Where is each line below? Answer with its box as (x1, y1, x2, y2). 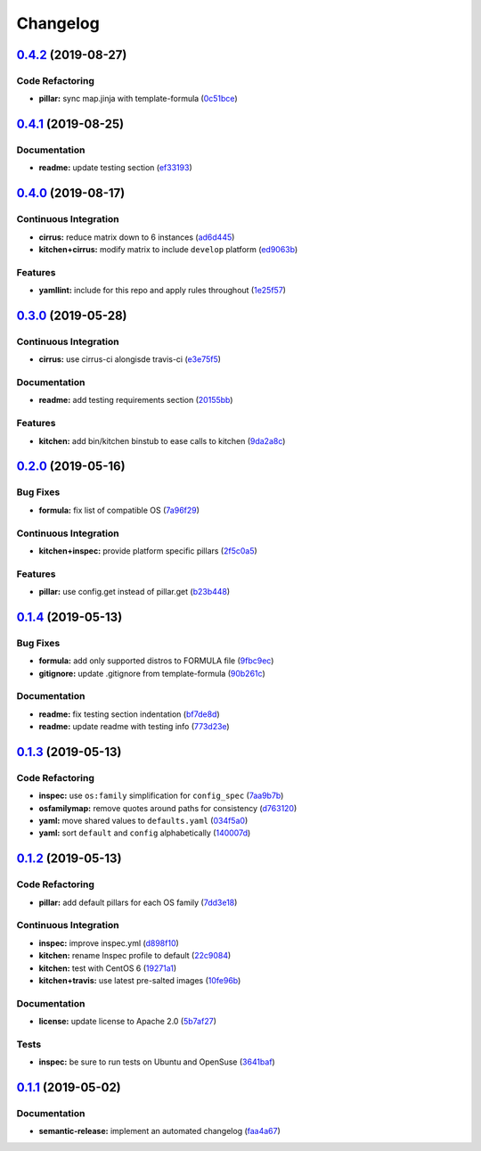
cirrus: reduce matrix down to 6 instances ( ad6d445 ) (38, 232, 235, 243)
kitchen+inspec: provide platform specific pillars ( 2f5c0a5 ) (38, 545, 257, 556)
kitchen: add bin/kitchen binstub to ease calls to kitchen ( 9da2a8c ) (38, 435, 286, 446)
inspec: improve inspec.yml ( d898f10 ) (38, 937, 180, 949)
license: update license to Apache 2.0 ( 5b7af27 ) (38, 1016, 217, 1027)
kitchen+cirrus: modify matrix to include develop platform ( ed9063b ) (38, 244, 298, 255)
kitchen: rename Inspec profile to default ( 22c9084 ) (38, 950, 232, 961)
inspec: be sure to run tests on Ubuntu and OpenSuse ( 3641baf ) (38, 1056, 275, 1067)
